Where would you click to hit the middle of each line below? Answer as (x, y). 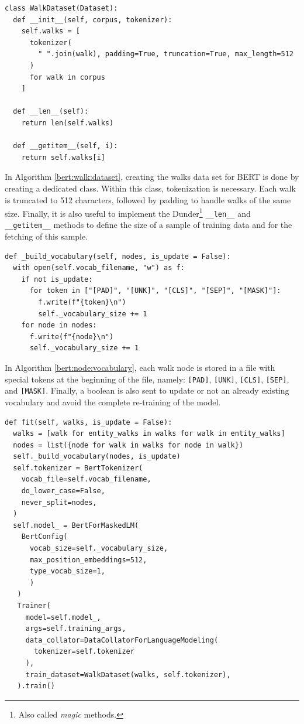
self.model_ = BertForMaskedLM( (76, 525)
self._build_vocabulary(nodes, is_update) (97, 457)
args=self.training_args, (76, 629)
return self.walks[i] (63, 157)
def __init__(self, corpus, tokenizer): (93, 20)
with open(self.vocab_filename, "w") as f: (99, 268)
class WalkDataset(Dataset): (61, 8)
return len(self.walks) (68, 123)
